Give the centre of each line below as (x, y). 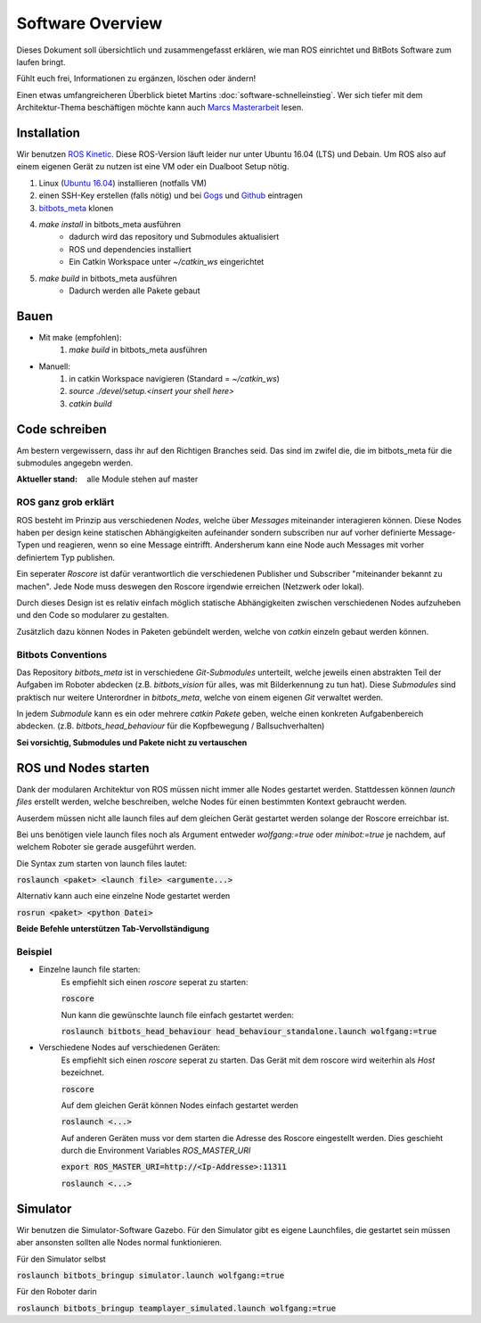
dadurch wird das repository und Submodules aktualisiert (174, 237)
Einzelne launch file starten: (90, 970)
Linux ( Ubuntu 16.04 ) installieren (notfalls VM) (123, 183)
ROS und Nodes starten (83, 768)
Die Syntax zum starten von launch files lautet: (102, 863)
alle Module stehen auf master (143, 479)
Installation (48, 132)
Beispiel (34, 952)
